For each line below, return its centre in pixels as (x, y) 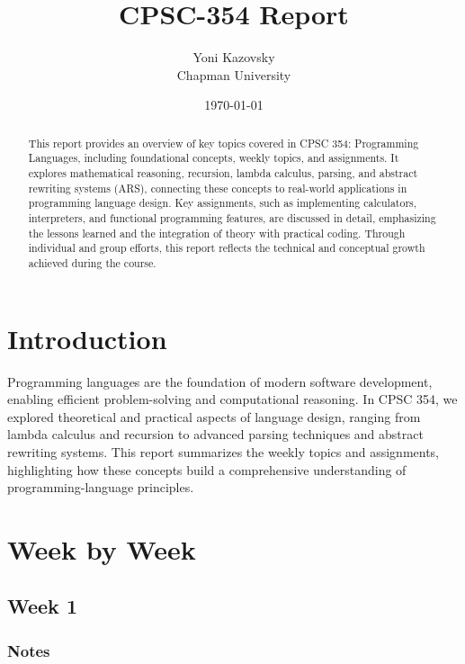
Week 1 (42, 606)
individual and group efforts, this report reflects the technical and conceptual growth (227, 248)
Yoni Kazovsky (234, 57)
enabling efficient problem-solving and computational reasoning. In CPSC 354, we (232, 399)
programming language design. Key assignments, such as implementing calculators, (223, 203)
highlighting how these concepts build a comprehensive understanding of (207, 469)
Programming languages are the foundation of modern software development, (220, 381)
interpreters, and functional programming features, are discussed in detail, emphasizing (232, 217)
